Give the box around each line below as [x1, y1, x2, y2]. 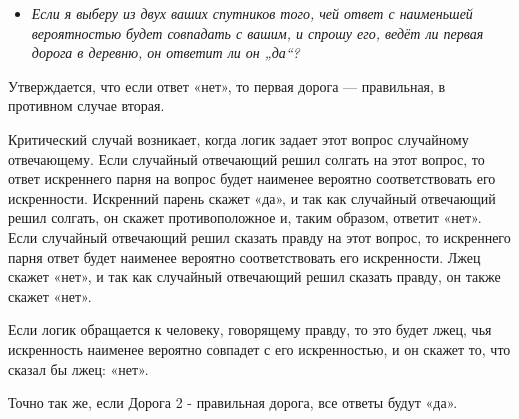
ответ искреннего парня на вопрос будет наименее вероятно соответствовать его [8, 168, 496, 189]
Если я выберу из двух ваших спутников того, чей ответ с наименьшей [31, 3, 473, 23]
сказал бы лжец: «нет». [8, 358, 149, 379]
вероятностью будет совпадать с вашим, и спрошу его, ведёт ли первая [31, 22, 484, 43]
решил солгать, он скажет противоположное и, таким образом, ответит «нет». [8, 207, 482, 228]
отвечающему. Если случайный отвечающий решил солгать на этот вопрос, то [8, 148, 485, 169]
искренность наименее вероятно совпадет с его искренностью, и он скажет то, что [8, 338, 511, 359]
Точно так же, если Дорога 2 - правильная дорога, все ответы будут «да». [8, 392, 458, 413]
